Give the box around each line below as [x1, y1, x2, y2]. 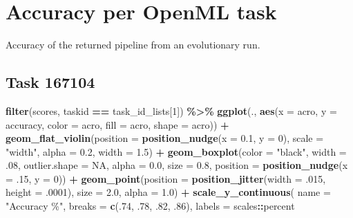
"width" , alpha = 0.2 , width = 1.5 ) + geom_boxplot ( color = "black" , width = [6, 144, 347, 158]
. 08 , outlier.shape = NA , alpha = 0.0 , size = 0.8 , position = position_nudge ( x [6, 158, 348, 172]
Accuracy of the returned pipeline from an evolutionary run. [6, 37, 260, 52]
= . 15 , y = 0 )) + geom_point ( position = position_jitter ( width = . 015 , [6, 171, 326, 185]
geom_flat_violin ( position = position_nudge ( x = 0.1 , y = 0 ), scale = [6, 131, 324, 145]
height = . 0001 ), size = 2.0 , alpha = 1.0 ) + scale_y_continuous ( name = [6, 185, 331, 199]
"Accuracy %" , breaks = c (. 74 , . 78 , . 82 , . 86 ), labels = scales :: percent [6, 199, 295, 213]
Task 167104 [6, 71, 95, 93]
